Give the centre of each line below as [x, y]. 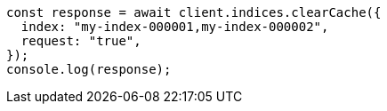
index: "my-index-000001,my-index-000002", [175, 27]
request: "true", [81, 41]
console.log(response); [89, 69]
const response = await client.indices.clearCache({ [194, 12]
